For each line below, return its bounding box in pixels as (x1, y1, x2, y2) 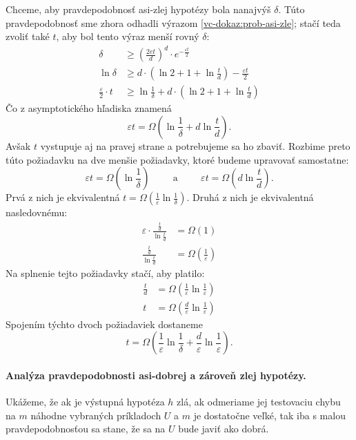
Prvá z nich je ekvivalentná (6, 190, 120, 204)
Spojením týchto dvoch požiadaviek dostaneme (6, 316, 203, 331)
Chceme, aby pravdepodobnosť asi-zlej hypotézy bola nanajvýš (6, 2, 271, 16)
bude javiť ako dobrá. (178, 421, 269, 436)
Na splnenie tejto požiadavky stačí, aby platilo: (6, 266, 205, 280)
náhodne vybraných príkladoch (30, 408, 161, 422)
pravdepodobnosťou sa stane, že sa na (6, 421, 166, 436)
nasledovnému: (6, 205, 68, 220)
